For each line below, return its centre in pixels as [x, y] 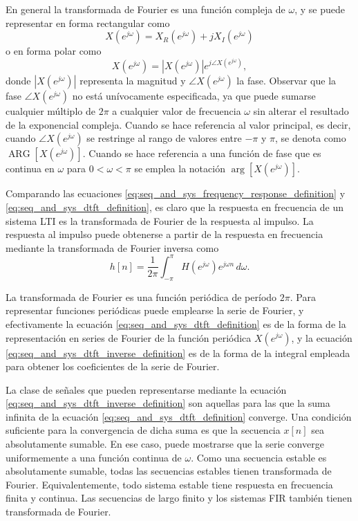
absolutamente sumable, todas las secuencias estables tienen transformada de [169, 471]
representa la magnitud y [133, 81]
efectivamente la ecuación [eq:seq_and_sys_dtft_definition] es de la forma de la [176, 323]
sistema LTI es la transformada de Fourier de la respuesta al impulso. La [160, 220]
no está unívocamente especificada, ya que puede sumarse [194, 96]
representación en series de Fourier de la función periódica [129, 337]
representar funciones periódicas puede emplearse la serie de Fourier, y [155, 310]
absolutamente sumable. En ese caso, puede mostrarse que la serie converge [165, 444]
